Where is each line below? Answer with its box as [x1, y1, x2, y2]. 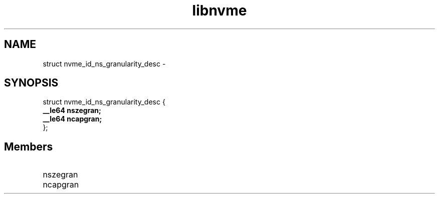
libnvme [192, 2, 247, 19]
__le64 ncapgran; [43, 114, 102, 123]
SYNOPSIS [4, 76, 59, 89]
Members [4, 140, 53, 153]
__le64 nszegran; [43, 106, 101, 115]
